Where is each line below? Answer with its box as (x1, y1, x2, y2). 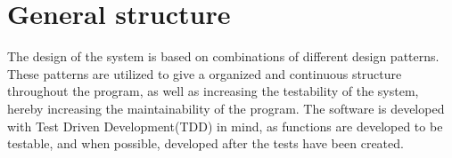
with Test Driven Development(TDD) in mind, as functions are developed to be (7, 116, 443, 135)
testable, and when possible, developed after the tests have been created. (7, 134, 404, 153)
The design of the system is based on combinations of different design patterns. (7, 47, 440, 66)
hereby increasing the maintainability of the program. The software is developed (7, 99, 445, 117)
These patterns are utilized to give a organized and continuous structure (7, 64, 402, 83)
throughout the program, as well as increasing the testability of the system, (7, 82, 419, 100)
